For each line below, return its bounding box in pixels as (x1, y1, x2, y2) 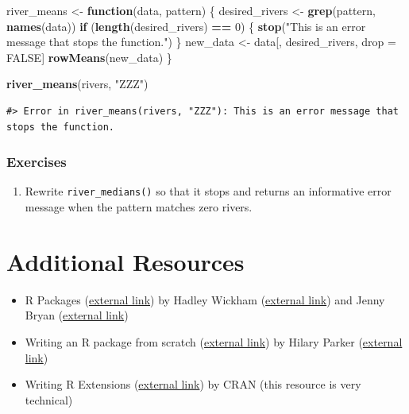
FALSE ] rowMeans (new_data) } (6, 48, 172, 65)
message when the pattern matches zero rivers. (25, 199, 253, 215)
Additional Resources (6, 245, 245, 277)
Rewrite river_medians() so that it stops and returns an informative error (25, 183, 392, 199)
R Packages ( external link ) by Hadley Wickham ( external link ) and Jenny (25, 291, 385, 308)
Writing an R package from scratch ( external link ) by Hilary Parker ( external (25, 333, 403, 350)
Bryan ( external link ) (25, 307, 129, 323)
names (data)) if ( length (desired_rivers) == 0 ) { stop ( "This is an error (6, 17, 366, 34)
